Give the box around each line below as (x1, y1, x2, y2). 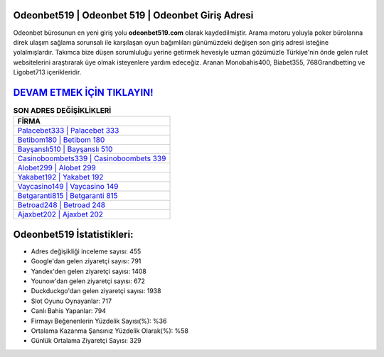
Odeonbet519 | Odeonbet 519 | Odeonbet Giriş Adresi (13, 9, 254, 21)
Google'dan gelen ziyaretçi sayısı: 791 (31, 257, 142, 265)
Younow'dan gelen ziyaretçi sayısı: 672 (31, 277, 146, 285)
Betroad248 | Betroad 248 (17, 200, 106, 210)
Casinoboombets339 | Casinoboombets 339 (17, 153, 166, 163)
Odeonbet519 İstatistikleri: (13, 228, 134, 241)
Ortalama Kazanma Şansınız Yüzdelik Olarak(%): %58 (31, 326, 188, 335)
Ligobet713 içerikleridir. (13, 68, 82, 77)
